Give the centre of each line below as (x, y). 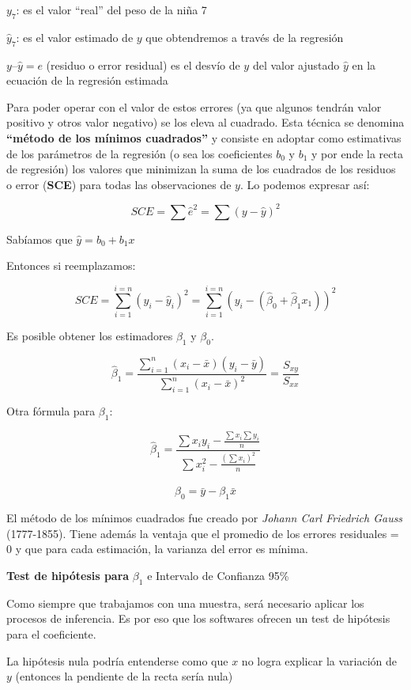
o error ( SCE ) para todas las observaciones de (119, 184)
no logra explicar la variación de (319, 660)
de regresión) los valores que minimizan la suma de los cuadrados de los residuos (201, 169)
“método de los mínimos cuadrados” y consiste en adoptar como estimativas (204, 137)
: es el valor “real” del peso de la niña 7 (111, 9)
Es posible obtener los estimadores (90, 336)
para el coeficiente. (51, 633)
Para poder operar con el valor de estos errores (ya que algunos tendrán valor (194, 106)
